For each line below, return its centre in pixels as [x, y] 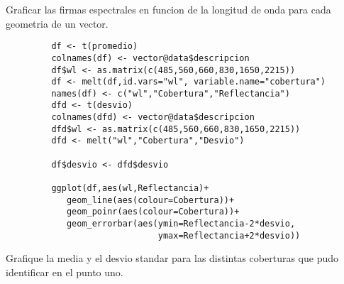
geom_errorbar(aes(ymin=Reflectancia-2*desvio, [181, 224]
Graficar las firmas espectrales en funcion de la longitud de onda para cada [168, 9]
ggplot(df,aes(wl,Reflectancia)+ [130, 189]
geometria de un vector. [57, 23]
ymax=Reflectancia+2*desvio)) [229, 235]
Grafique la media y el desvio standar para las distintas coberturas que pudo [172, 258]
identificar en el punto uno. [65, 272]
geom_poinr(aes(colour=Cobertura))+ [153, 212]
